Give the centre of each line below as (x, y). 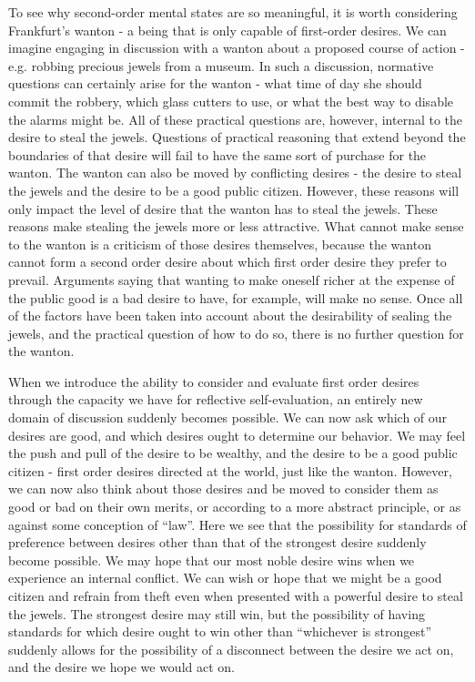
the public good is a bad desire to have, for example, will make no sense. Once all (236, 297)
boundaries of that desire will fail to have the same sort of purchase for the (217, 154)
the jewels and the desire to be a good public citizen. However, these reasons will (234, 190)
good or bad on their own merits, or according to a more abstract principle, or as (235, 507)
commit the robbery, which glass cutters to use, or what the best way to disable (231, 101)
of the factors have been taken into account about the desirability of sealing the (230, 316)
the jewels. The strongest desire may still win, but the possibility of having (217, 613)
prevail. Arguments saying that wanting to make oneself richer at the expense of (232, 279)
